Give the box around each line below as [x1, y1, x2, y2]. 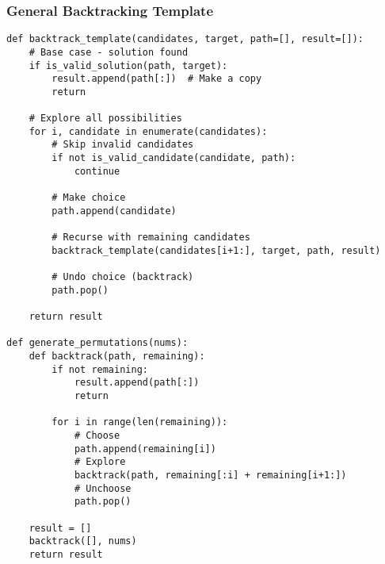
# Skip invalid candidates [51, 139, 194, 151]
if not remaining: [51, 363, 148, 375]
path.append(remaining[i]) [74, 443, 216, 455]
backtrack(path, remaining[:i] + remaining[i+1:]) [74, 469, 347, 481]
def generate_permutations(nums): [6, 337, 189, 349]
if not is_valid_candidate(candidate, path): [51, 152, 296, 164]
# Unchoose [74, 482, 132, 494]
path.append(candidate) [51, 205, 177, 217]
